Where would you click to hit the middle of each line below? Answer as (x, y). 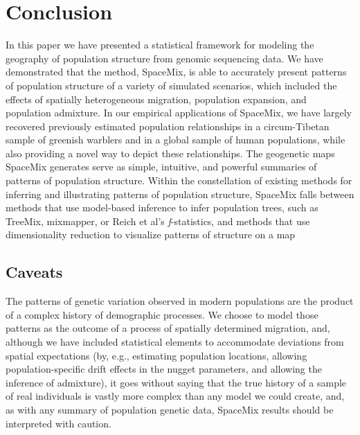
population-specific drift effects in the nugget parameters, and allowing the (164, 369)
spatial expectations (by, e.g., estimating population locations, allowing (156, 355)
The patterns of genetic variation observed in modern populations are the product (180, 301)
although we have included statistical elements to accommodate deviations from (175, 342)
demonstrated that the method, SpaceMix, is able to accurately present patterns (176, 72)
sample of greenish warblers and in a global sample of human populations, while (175, 140)
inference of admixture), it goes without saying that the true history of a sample (176, 382)
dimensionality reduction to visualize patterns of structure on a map (151, 234)
